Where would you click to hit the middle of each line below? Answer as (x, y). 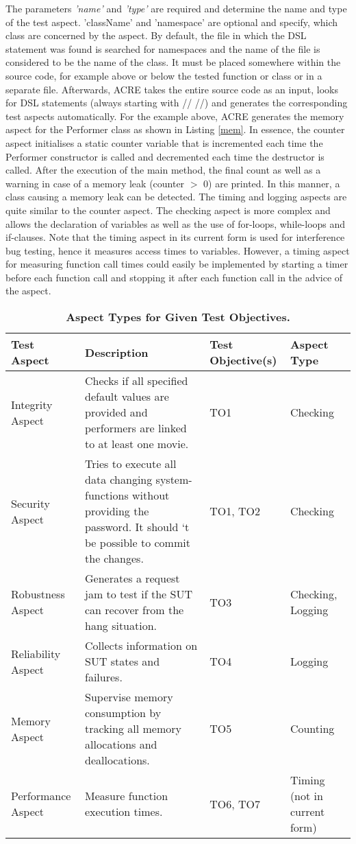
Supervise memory (129, 697)
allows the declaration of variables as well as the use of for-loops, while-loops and (176, 223)
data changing (119, 480)
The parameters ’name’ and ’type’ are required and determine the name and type (176, 8)
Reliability (36, 653)
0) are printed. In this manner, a (272, 183)
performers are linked (136, 428)
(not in (306, 796)
